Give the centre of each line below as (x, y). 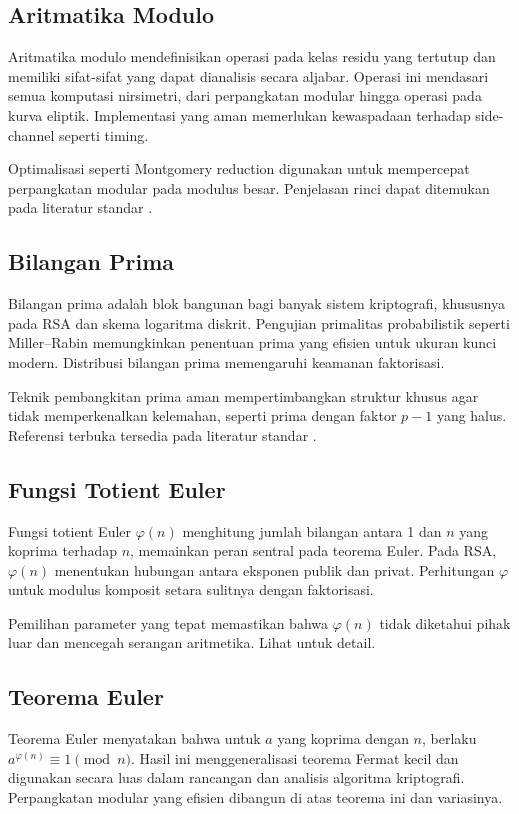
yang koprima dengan (343, 738)
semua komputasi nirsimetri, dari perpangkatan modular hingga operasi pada (245, 95)
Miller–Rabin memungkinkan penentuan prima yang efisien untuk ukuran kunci (252, 342)
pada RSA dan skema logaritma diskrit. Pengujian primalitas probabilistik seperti (259, 322)
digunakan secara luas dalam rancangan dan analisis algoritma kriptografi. (236, 777)
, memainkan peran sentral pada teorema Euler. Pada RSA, (313, 550)
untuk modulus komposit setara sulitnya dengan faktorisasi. (191, 589)
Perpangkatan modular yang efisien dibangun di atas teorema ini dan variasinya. (255, 797)
